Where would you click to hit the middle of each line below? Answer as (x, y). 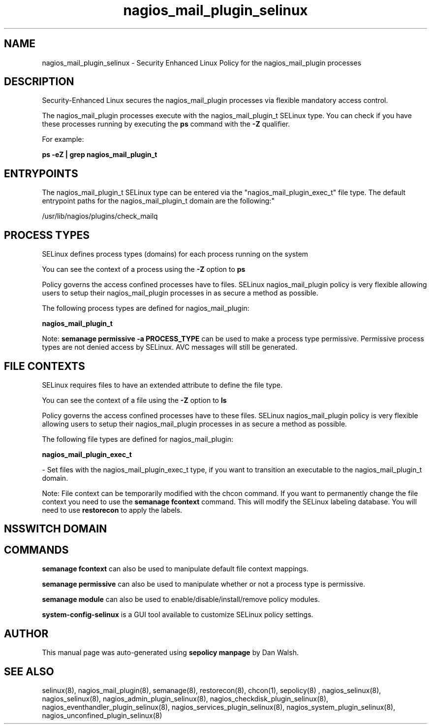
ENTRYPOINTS (41, 173)
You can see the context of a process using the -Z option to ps (144, 269)
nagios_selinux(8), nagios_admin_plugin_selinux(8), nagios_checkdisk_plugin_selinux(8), (185, 698)
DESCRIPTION (39, 82)
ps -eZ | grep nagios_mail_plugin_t (100, 155)
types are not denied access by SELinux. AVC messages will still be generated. (170, 347)
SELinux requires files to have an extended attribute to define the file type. (162, 385)
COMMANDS (36, 550)
